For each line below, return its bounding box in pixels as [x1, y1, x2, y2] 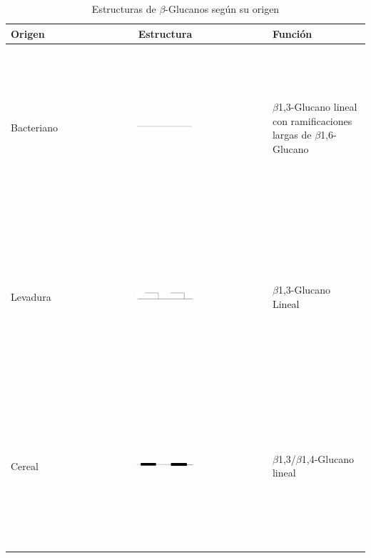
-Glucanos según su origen [165, 1, 280, 16]
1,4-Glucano [301, 451, 354, 466]
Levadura [11, 289, 51, 304]
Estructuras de [91, 1, 156, 16]
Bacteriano [11, 120, 58, 135]
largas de [272, 127, 312, 142]
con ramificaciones [272, 113, 352, 128]
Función [272, 26, 312, 41]
